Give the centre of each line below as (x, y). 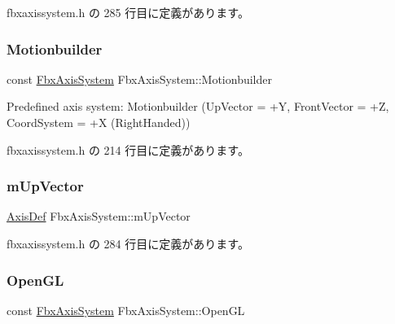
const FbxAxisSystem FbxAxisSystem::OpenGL (126, 310)
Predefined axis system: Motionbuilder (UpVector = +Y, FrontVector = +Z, (198, 106)
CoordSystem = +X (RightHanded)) (99, 122)
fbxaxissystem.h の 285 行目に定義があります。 (128, 12)
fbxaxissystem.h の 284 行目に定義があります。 (128, 243)
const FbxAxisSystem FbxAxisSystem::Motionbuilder (139, 79)
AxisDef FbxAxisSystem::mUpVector (99, 216)
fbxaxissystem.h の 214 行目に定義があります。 (128, 149)
